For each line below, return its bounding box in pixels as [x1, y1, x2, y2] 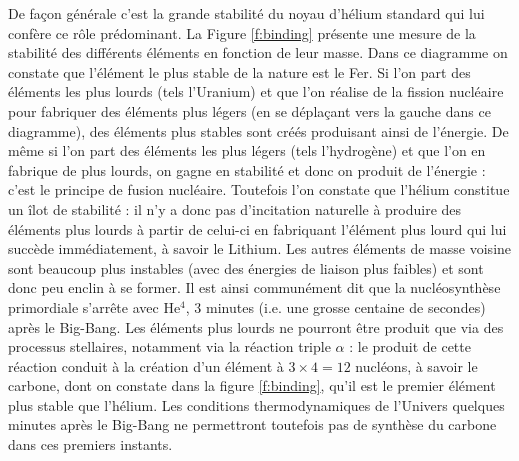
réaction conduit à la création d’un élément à [8, 355, 284, 376]
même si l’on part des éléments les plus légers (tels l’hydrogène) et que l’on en [8, 140, 486, 161]
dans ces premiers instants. [8, 434, 173, 455]
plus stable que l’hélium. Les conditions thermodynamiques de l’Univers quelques [8, 394, 505, 415]
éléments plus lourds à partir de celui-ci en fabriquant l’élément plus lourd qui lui [8, 218, 507, 239]
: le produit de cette [349, 336, 471, 357]
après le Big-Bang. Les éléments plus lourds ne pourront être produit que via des [8, 316, 504, 337]
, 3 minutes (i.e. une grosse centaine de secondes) [185, 296, 486, 317]
